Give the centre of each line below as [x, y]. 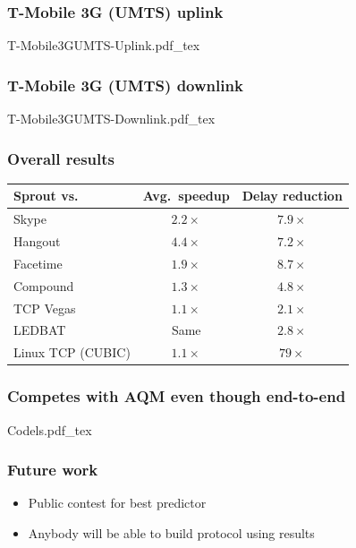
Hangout [37, 241]
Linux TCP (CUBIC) [72, 352]
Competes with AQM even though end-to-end [177, 396]
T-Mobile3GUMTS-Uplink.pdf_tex [104, 45]
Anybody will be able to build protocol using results [171, 532]
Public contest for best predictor [117, 503]
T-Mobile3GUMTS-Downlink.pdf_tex [111, 119]
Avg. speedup [186, 196]
